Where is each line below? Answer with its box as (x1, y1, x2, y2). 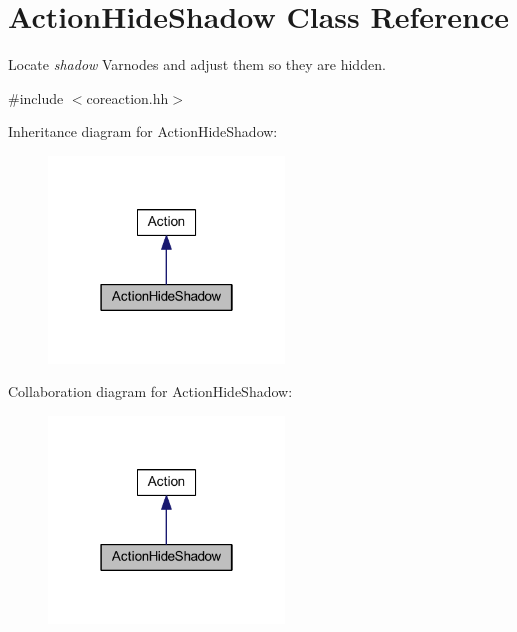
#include (8, 87, 64, 108)
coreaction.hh (86, 87, 169, 108)
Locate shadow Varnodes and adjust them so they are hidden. (8, 54, 386, 75)
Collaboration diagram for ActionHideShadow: (8, 381, 293, 402)
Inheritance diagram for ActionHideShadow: (8, 121, 278, 142)
